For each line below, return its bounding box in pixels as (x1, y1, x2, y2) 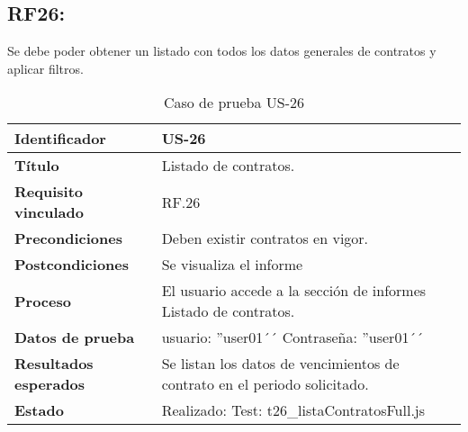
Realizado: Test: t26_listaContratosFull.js (161, 400, 426, 421)
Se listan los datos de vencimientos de (161, 353, 400, 374)
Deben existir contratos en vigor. (161, 228, 369, 249)
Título (14, 155, 59, 176)
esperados (14, 373, 85, 395)
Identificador (14, 128, 106, 149)
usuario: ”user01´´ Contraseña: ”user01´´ (161, 327, 424, 348)
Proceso (14, 290, 71, 311)
